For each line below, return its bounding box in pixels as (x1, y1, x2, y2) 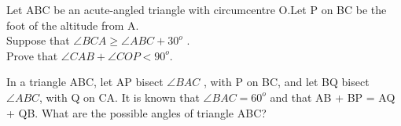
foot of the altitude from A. (6, 16, 139, 33)
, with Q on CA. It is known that (39, 88, 200, 105)
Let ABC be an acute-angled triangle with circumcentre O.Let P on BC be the (6, 2, 387, 17)
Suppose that (6, 32, 70, 49)
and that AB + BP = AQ (270, 88, 395, 105)
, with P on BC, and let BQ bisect (203, 74, 370, 90)
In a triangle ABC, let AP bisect (6, 74, 164, 90)
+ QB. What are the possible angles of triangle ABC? (6, 104, 267, 121)
